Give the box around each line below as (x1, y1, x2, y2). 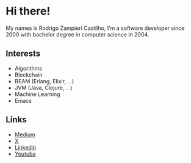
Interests (5, 49, 41, 59)
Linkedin (14, 144, 37, 151)
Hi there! (5, 4, 51, 18)
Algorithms (14, 64, 43, 72)
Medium (14, 131, 36, 138)
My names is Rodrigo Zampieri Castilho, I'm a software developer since (5, 24, 185, 32)
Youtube (14, 150, 36, 158)
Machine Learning (14, 90, 60, 98)
